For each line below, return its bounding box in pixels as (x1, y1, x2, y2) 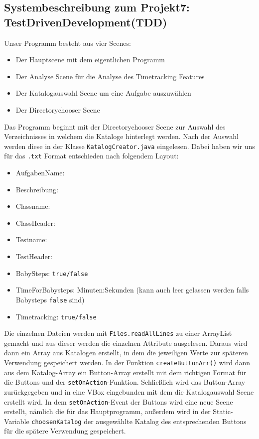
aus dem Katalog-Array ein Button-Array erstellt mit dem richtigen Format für (4, 367, 247, 377)
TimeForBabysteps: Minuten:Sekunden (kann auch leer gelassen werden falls (15, 285, 249, 295)
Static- (213, 406, 233, 417)
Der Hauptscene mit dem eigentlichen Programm (15, 54, 165, 65)
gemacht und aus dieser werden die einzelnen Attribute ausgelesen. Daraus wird (4, 337, 248, 348)
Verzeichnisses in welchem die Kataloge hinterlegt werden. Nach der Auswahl (4, 131, 239, 142)
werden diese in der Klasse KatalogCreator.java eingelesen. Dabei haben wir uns (4, 141, 255, 151)
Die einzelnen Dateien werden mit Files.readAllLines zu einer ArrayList (4, 328, 232, 338)
